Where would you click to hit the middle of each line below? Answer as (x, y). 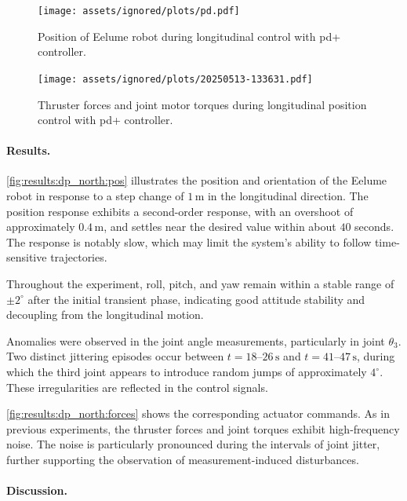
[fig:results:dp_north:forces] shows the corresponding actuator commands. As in (198, 413)
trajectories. (79, 257)
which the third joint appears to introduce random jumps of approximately (187, 372)
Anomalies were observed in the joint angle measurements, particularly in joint (196, 340)
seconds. (374, 227)
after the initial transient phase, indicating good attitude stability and (196, 299)
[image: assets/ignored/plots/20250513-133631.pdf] (175, 79)
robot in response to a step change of (95, 196)
